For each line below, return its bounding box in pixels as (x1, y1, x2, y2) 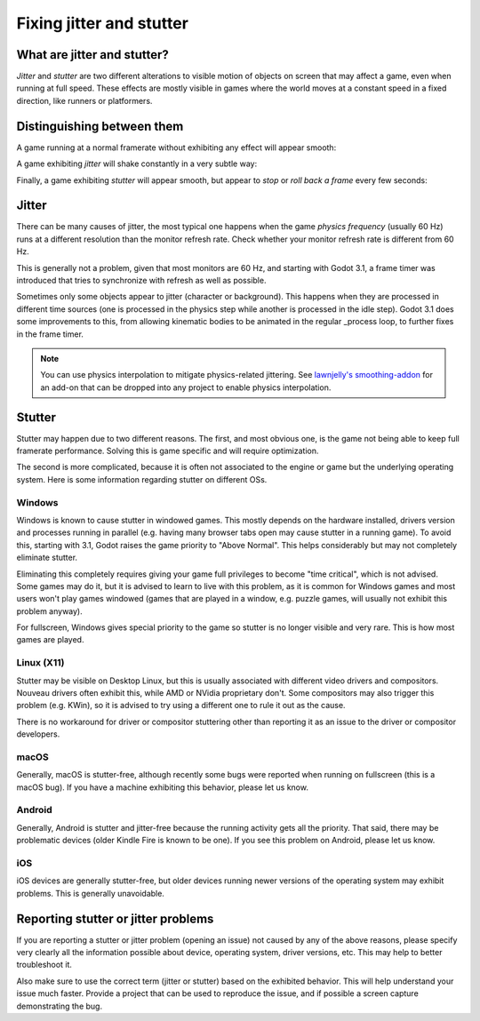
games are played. (16, 634, 84, 645)
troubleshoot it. (16, 960, 73, 970)
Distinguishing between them (16, 118, 184, 133)
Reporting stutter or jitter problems (16, 911, 214, 926)
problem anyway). (16, 605, 84, 617)
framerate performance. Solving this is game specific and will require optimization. (16, 445, 319, 457)
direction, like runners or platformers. (16, 95, 153, 106)
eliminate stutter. (16, 552, 78, 563)
